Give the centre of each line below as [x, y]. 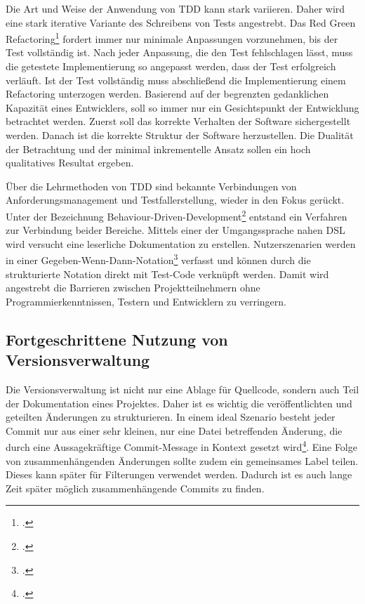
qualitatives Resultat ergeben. [70, 163]
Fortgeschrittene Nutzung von [117, 339]
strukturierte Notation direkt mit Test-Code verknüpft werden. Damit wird [167, 274]
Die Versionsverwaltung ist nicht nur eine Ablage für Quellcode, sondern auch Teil [182, 389]
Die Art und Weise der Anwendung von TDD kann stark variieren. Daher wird [175, 8]
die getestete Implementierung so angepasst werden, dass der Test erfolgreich [171, 66]
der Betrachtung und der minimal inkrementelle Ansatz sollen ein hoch [158, 149]
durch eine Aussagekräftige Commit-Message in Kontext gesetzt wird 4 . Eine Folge [181, 446]
